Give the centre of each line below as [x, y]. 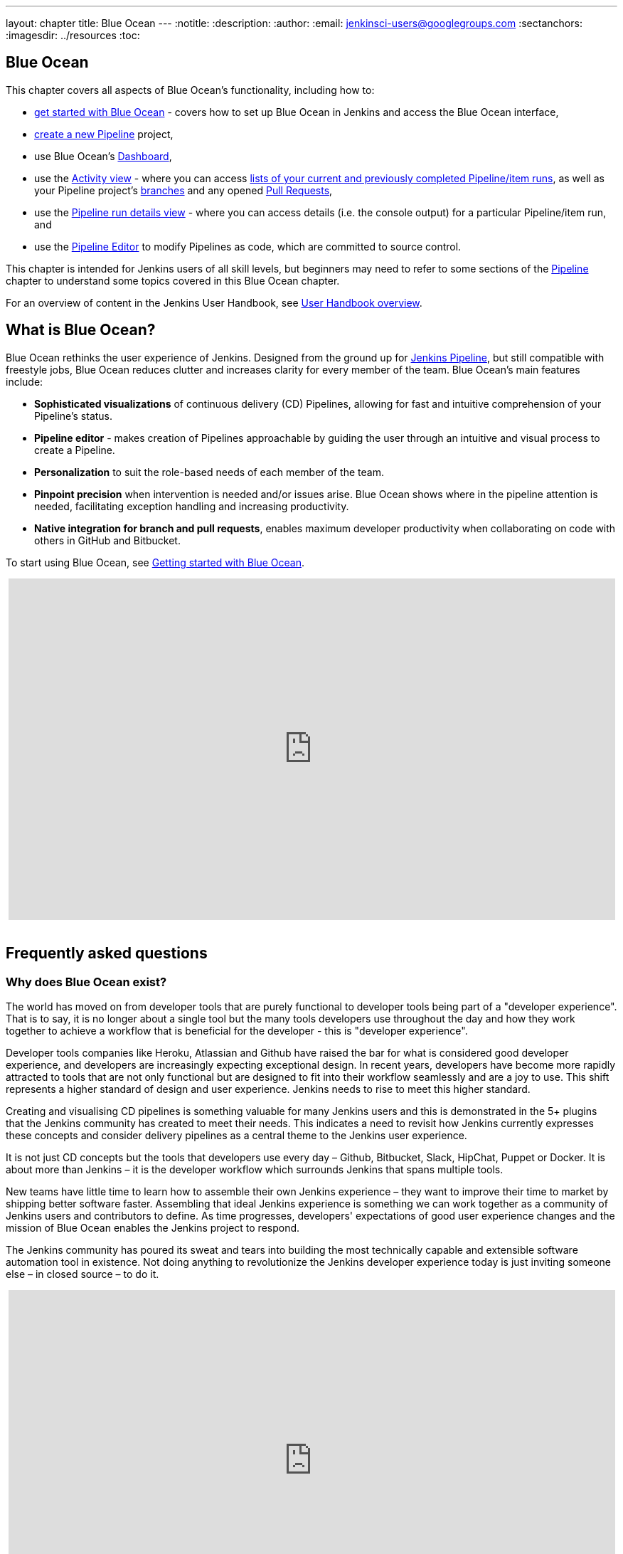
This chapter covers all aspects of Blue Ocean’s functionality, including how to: [190, 90]
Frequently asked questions [107, 953]
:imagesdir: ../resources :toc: [73, 35]
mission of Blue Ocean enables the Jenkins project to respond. [153, 1227]
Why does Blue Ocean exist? [86, 982]
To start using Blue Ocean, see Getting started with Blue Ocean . [155, 562]
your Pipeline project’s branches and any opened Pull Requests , [183, 190]
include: [25, 381]
